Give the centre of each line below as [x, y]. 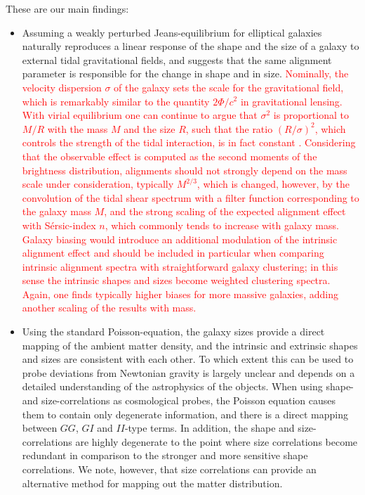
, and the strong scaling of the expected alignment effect [225, 211]
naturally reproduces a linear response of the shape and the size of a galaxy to [191, 46]
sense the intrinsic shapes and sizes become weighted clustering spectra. [176, 280]
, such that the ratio [229, 128]
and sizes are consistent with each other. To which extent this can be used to [188, 359]
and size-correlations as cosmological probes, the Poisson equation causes [179, 400]
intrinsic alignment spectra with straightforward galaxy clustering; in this [180, 266]
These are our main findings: [67, 8]
